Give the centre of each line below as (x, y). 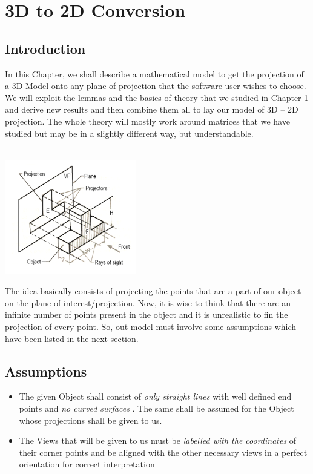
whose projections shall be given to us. (91, 420)
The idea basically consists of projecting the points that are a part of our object (153, 291)
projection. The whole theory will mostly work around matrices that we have (147, 121)
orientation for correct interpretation (87, 464)
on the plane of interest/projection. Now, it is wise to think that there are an (148, 302)
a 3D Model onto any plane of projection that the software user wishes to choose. (156, 86)
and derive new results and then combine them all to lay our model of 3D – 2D (152, 109)
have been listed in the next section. (72, 338)
